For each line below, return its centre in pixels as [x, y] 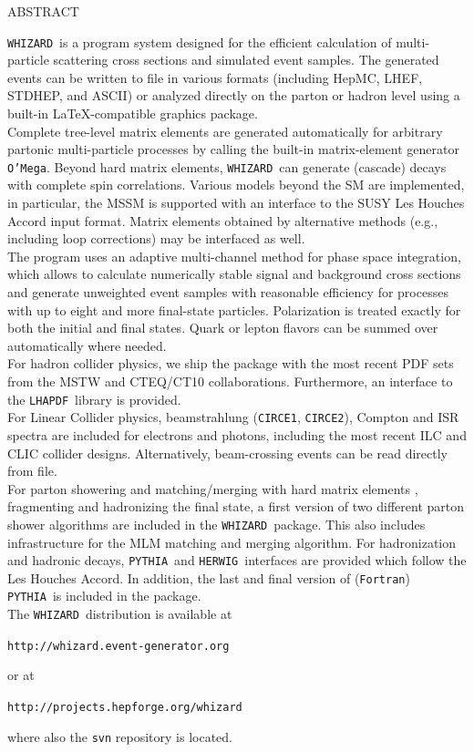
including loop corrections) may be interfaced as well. [156, 238]
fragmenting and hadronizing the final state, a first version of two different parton [236, 506]
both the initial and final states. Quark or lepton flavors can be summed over [223, 328]
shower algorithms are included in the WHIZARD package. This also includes [216, 524]
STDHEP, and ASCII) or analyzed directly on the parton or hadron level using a [234, 95]
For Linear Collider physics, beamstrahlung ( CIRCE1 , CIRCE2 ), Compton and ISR [233, 417]
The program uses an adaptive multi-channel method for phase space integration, [234, 256]
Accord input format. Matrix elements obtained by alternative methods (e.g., [223, 220]
